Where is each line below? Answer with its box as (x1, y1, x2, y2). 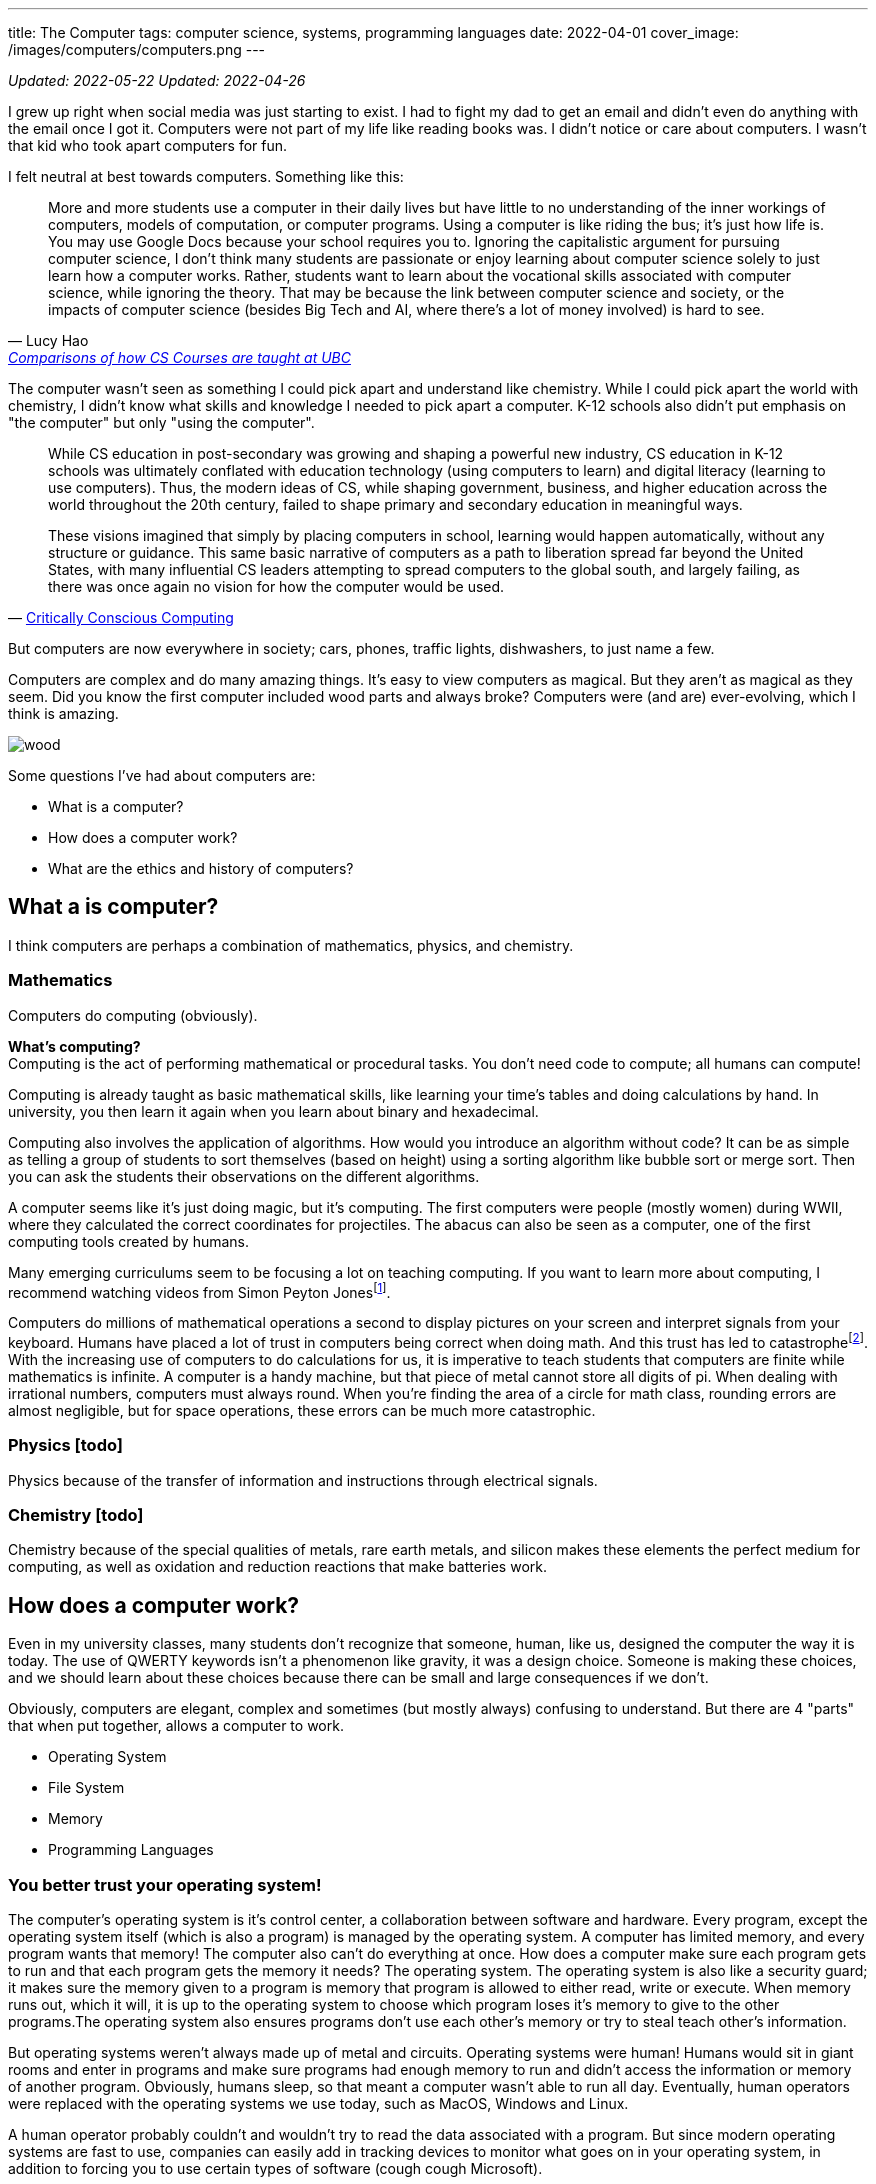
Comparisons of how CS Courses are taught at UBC (8, 349, 351, 366)
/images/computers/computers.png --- (8, 41, 266, 58)
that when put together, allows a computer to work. (8, 1717, 344, 1735)
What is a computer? (48, 798, 184, 815)
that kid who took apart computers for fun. (8, 137, 288, 154)
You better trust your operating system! (8, 1874, 322, 1895)
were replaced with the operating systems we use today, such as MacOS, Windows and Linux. (8, 2095, 629, 2112)
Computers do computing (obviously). (8, 1006, 258, 1024)
